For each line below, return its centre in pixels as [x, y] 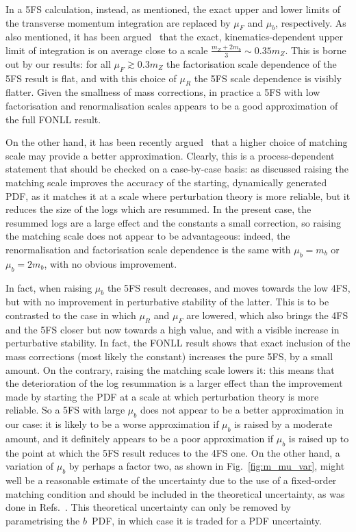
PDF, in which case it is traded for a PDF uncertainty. [206, 520]
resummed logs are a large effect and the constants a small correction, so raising [173, 222]
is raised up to [319, 438]
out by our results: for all [58, 63]
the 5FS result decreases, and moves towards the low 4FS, [229, 287]
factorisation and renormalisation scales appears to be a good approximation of [172, 105]
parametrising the [43, 520]
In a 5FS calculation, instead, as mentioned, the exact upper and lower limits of [173, 9]
